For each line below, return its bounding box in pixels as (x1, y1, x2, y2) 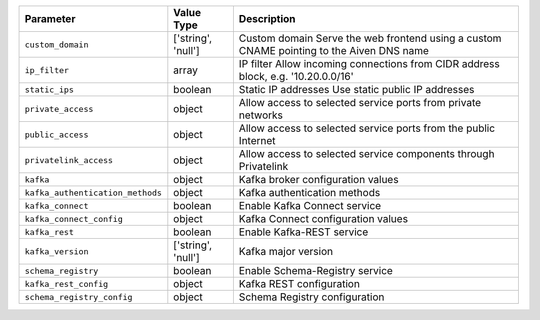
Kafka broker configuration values (238, 173, 399, 186)
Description (238, 12, 296, 25)
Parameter (24, 12, 76, 25)
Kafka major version (238, 245, 334, 258)
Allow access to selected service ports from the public (238, 121, 495, 135)
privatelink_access (24, 155, 114, 165)
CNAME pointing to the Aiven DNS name (238, 44, 430, 57)
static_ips (24, 84, 75, 95)
